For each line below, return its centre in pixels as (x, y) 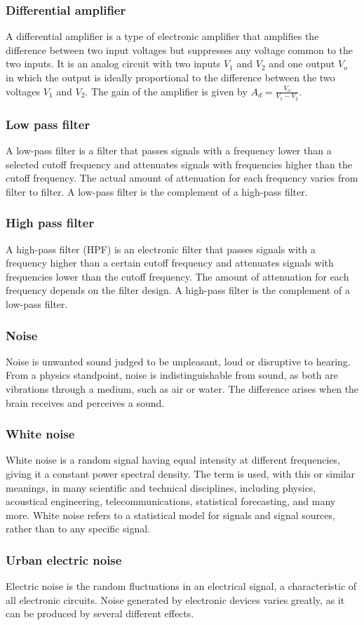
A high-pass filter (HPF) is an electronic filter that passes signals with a (161, 249)
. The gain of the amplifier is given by (166, 91)
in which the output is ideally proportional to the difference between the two (170, 77)
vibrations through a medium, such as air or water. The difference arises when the (182, 389)
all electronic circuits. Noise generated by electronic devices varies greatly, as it (175, 599)
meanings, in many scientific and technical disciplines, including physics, (161, 487)
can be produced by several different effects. (100, 613)
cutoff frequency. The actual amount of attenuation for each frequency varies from (182, 178)
